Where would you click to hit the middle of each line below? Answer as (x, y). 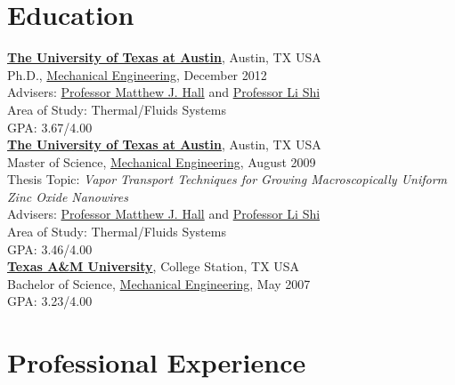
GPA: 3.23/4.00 (50, 301)
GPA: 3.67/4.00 (50, 127)
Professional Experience (157, 362)
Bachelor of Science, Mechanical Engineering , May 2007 (159, 283)
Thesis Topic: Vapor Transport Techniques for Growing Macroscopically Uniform (227, 179)
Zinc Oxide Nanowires (68, 196)
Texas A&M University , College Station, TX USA (154, 266)
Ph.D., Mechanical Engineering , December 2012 (137, 74)
